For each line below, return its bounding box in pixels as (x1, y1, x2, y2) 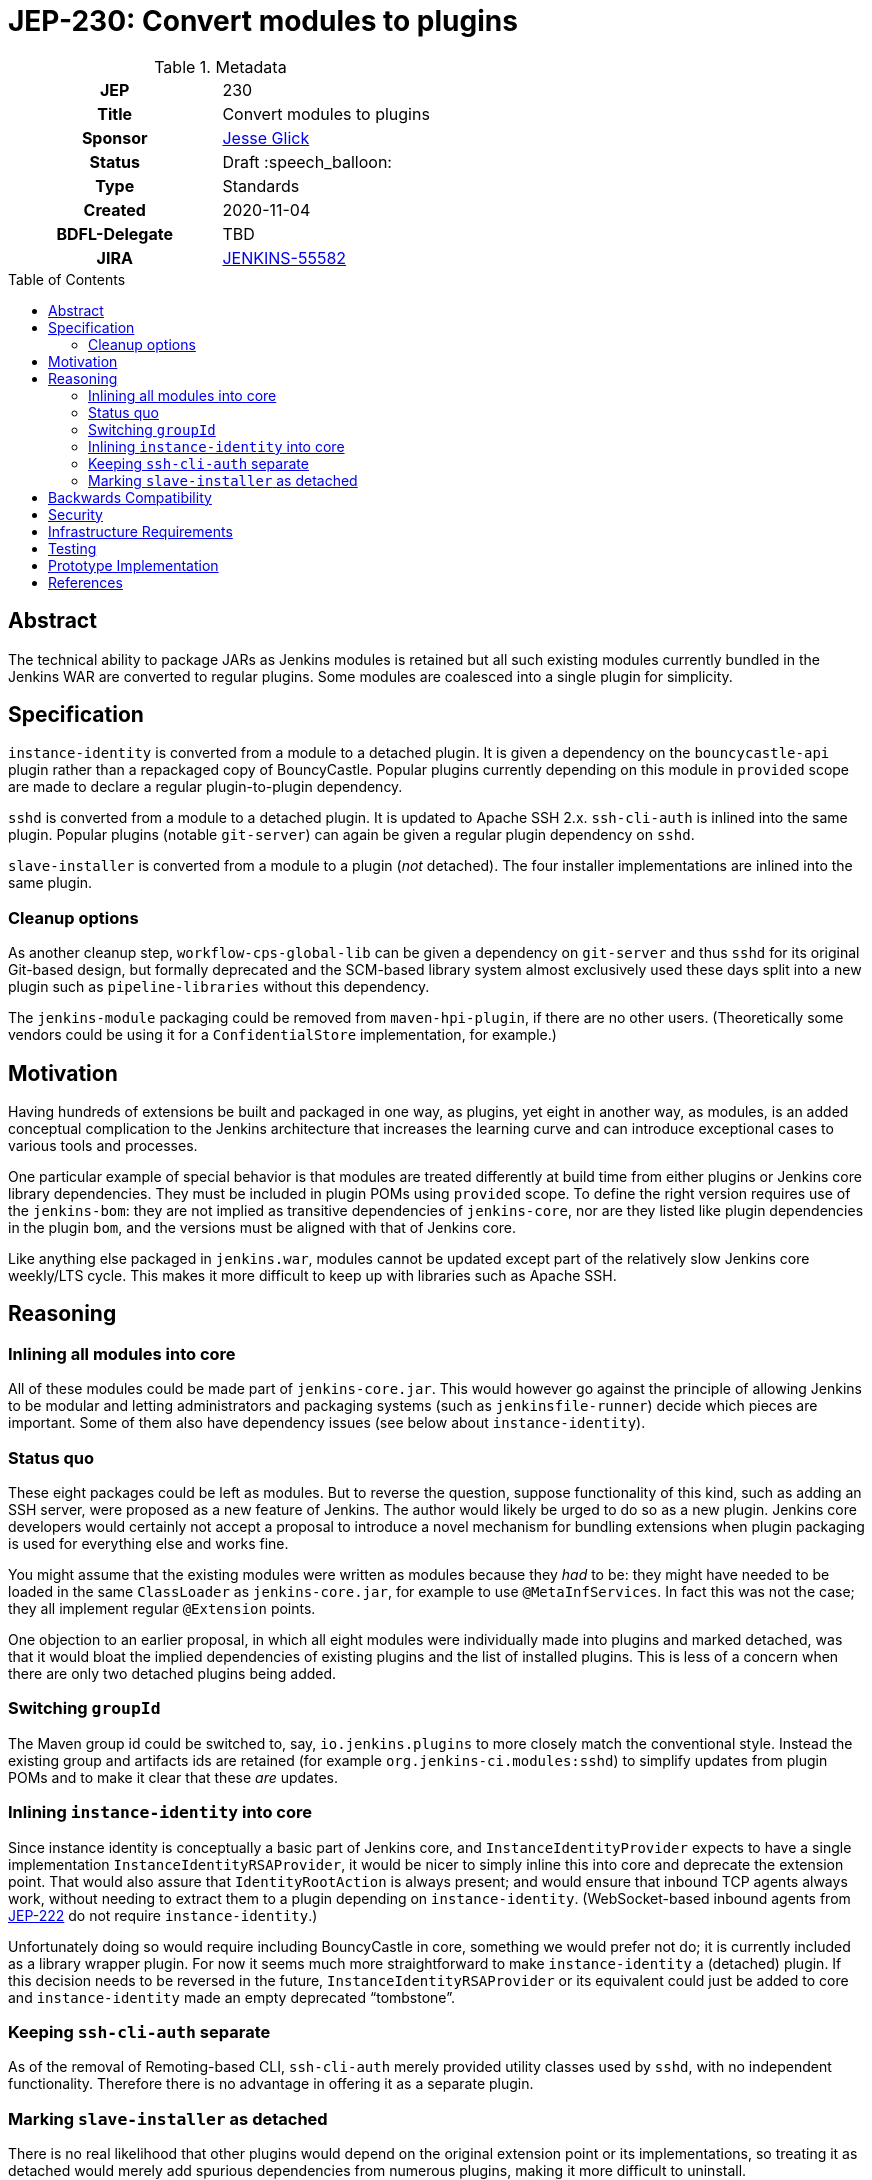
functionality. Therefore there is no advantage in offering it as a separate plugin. (8, 2075, 534, 2093)
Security (48, 505, 103, 523)
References (48, 573, 123, 591)
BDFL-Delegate (56, 223, 173, 244)
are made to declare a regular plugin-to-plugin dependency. (8, 778, 403, 796)
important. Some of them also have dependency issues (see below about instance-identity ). (8, 1414, 646, 1432)
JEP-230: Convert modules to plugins (8, 4, 518, 38)
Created (83, 199, 146, 220)
